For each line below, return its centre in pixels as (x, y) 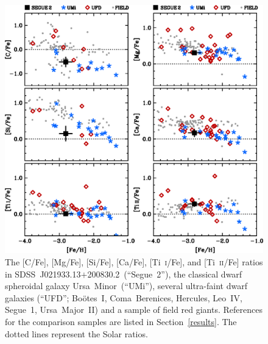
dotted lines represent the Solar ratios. (76, 333)
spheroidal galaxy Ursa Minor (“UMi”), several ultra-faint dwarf (126, 286)
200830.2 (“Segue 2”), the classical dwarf (165, 274)
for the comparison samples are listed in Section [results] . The (121, 321)
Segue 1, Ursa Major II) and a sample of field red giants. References (134, 310)
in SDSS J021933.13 (43, 274)
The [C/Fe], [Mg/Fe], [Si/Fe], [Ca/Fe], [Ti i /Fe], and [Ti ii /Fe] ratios (134, 262)
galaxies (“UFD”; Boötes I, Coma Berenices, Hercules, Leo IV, (124, 297)
